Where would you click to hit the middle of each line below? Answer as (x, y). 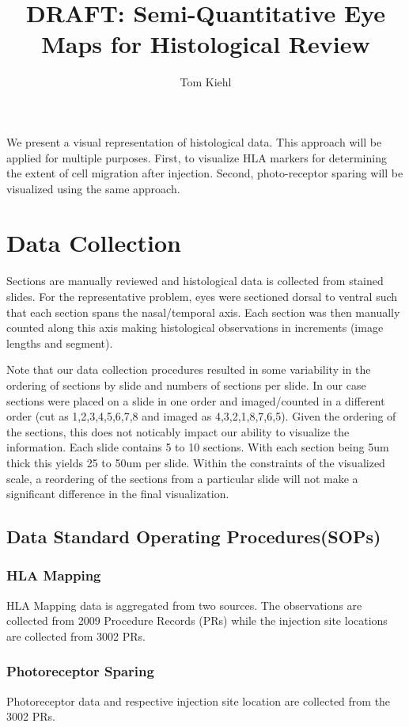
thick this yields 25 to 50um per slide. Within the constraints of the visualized (196, 462)
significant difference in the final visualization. (118, 494)
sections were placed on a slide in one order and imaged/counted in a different (196, 400)
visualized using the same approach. (93, 188)
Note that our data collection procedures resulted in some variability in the (189, 369)
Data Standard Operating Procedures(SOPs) (194, 537)
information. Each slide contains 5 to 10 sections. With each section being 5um (198, 447)
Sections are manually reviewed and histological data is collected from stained (195, 281)
